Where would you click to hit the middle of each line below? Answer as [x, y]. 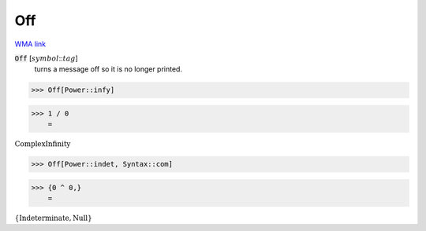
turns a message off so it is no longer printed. [108, 69]
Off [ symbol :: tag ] [46, 58]
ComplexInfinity [43, 144]
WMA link [30, 44]
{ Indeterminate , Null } [53, 218]
